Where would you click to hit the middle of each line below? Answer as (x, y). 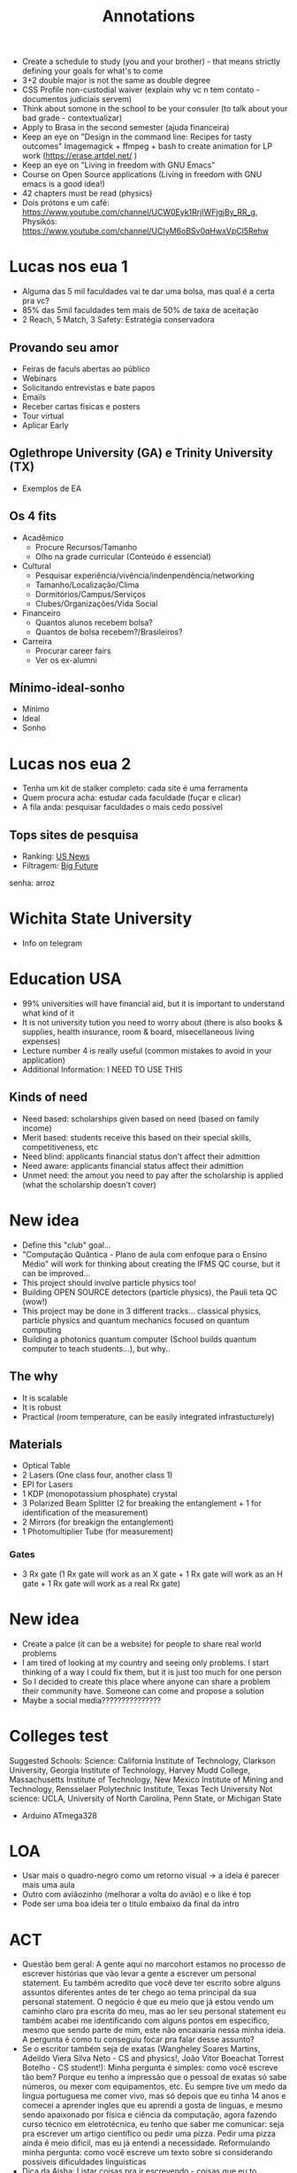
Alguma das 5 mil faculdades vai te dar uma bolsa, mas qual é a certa (148, 292)
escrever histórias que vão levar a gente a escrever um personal (139, 1974)
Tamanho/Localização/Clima (87, 584)
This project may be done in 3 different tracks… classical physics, (141, 1311)
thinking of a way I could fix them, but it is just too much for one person (152, 1671)
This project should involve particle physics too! (109, 1282)
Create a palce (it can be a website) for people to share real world (142, 1643)
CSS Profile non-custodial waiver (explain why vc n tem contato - (141, 90)
